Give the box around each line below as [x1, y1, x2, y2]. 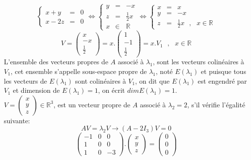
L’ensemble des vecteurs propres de [4, 57, 108, 67]
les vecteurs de [4, 75, 47, 86]
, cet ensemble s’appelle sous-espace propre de [10, 66, 147, 76]
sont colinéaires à [75, 75, 126, 86]
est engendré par [198, 75, 247, 86]
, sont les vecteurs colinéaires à [152, 57, 244, 67]
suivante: [4, 115, 30, 125]
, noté [155, 66, 173, 76]
